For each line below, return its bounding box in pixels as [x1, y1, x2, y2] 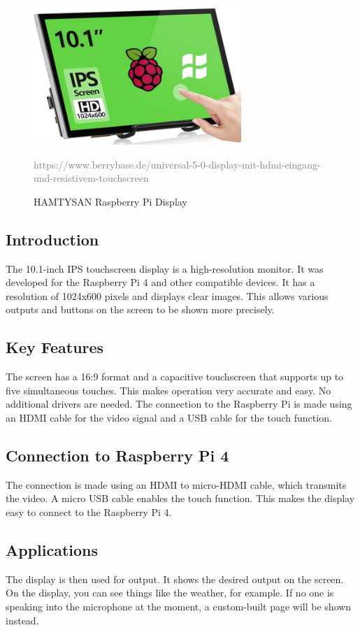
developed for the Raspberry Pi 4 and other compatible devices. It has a [6, 275, 315, 289]
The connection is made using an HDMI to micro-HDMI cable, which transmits [6, 477, 347, 492]
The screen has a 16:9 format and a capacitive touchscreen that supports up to [6, 369, 344, 384]
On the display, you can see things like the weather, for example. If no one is [6, 585, 334, 600]
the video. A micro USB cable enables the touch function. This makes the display [6, 491, 355, 506]
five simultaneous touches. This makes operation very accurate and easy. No [6, 382, 331, 397]
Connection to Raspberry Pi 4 [6, 444, 229, 466]
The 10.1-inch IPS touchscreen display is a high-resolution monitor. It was [6, 261, 324, 275]
